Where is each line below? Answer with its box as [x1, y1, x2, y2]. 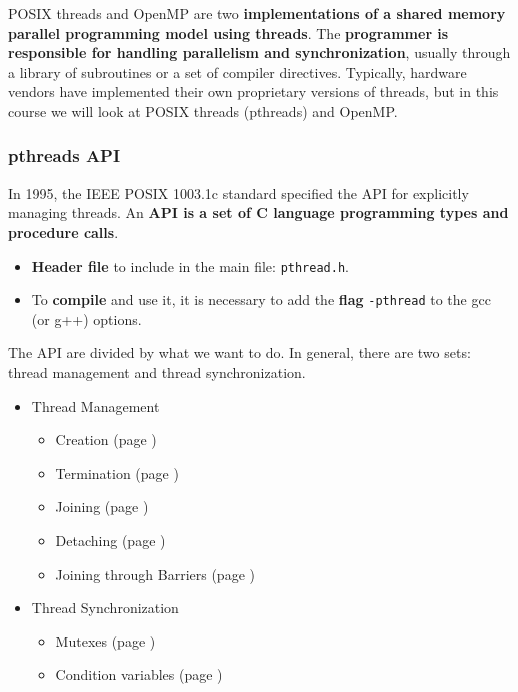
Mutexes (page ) [55, 630, 156, 651]
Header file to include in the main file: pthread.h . [31, 255, 349, 276]
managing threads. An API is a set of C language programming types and [8, 202, 509, 223]
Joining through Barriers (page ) [55, 563, 255, 584]
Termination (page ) [55, 462, 179, 483]
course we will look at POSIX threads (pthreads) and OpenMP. [8, 100, 398, 121]
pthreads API [8, 143, 121, 168]
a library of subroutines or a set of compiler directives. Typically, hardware [8, 61, 467, 82]
